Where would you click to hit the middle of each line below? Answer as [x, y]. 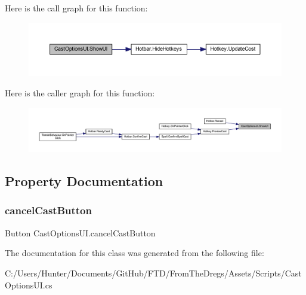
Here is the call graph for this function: [76, 8]
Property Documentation [84, 181]
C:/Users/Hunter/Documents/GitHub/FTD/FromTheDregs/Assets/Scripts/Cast [153, 273]
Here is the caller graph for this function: [80, 93]
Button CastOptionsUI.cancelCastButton [80, 232]
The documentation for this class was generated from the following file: [135, 253]
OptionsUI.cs [29, 285]
